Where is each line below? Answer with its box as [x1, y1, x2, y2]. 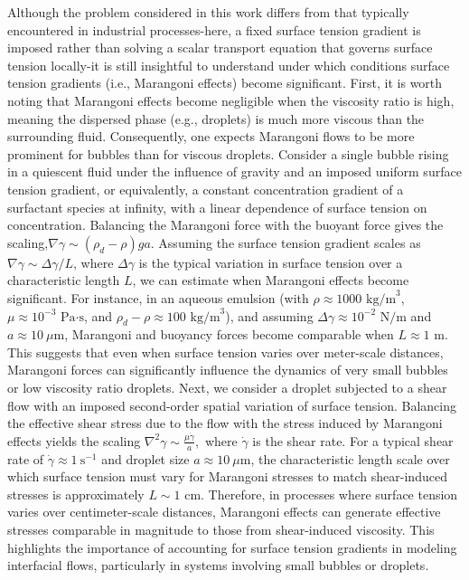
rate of [7, 449, 44, 468]
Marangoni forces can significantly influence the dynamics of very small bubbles [7, 360, 448, 379]
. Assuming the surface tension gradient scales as [150, 233, 421, 252]
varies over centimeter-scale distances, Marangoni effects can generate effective [7, 502, 441, 521]
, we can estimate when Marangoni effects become [132, 271, 409, 290]
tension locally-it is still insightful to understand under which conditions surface [7, 55, 450, 74]
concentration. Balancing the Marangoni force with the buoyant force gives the [7, 215, 444, 234]
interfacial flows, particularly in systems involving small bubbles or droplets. [7, 556, 429, 575]
